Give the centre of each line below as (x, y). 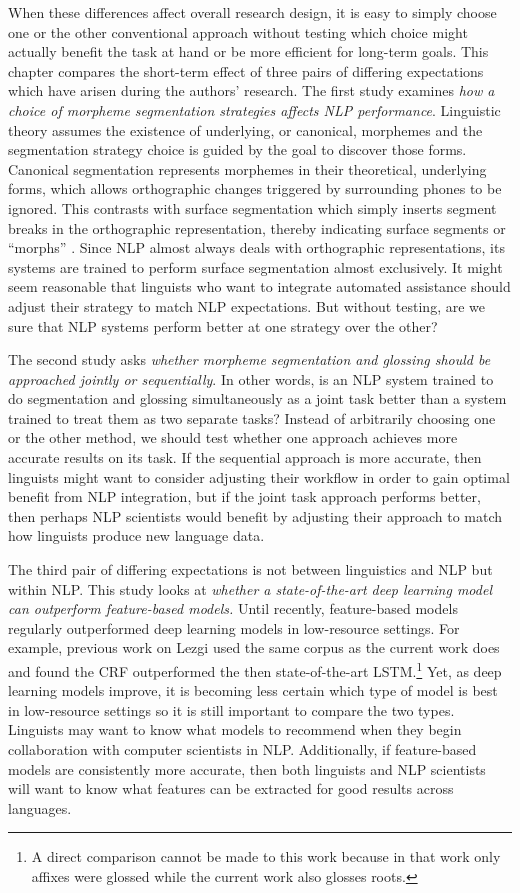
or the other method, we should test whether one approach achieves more (233, 437)
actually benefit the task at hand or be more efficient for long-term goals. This (248, 51)
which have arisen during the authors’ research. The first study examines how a (251, 90)
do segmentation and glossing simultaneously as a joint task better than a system (257, 398)
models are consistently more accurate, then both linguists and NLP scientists (247, 768)
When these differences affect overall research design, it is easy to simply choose (252, 12)
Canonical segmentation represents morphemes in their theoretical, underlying (247, 168)
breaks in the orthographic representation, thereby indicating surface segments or (257, 227)
